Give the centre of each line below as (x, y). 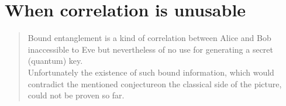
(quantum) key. (55, 61)
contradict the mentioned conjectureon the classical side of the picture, (155, 83)
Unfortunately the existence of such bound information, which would (151, 72)
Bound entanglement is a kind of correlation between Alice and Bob (149, 38)
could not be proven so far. (76, 95)
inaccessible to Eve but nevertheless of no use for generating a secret (150, 49)
